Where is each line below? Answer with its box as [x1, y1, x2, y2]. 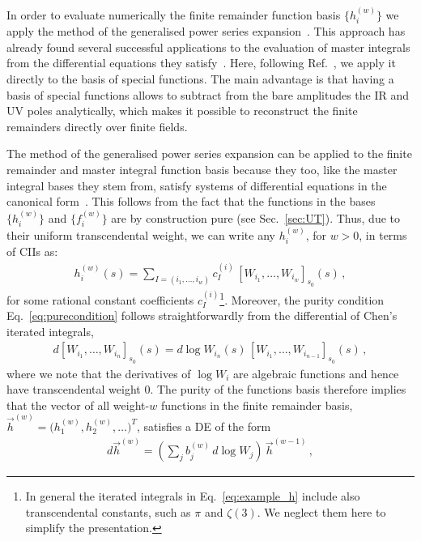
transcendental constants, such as [25, 503, 191, 520]
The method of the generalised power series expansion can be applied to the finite [6, 145, 412, 162]
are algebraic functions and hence [233, 364, 399, 381]
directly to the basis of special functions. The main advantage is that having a [6, 70, 394, 87]
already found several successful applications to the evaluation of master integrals [6, 38, 410, 55]
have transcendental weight [6, 381, 141, 398]
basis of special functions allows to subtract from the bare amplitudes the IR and [6, 86, 410, 103]
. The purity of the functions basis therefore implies [150, 381, 406, 398]
